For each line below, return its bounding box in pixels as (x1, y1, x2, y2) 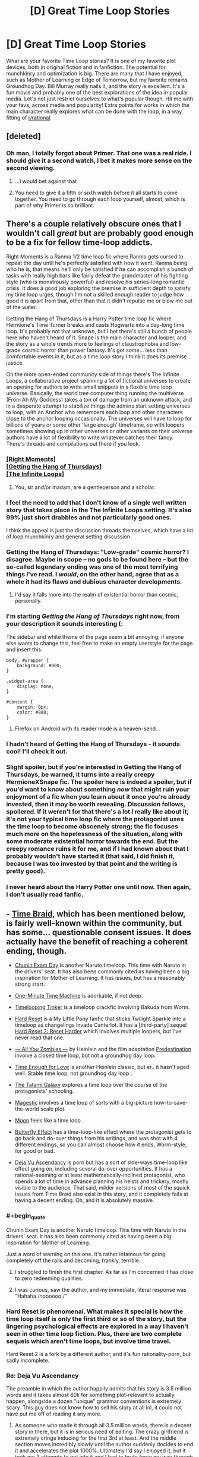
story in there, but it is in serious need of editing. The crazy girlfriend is (14, 1428, 189, 1436)
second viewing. (6, 164, 55, 172)
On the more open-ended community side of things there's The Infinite (6, 371, 179, 378)
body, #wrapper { (6, 657, 49, 663)
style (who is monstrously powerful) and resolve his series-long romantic (6, 278, 185, 286)
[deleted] (6, 131, 42, 141)
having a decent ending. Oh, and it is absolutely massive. (14, 1197, 154, 1204)
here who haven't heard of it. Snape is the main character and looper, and (6, 334, 187, 341)
